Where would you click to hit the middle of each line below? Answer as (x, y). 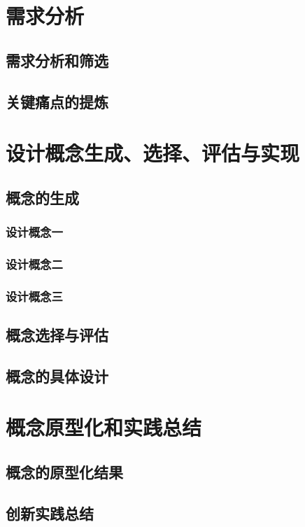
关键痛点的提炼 (57, 101)
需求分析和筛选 (57, 60)
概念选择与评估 (57, 335)
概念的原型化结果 (64, 471)
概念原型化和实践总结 (104, 427)
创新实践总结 (50, 513)
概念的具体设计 (57, 375)
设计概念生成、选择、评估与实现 (153, 153)
